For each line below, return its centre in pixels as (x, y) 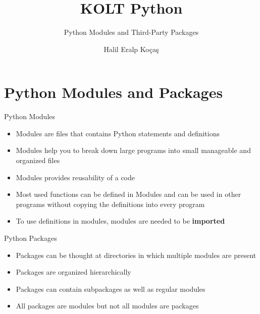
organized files (38, 160)
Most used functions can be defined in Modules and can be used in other (128, 194)
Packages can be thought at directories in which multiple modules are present (136, 255)
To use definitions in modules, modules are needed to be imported (120, 221)
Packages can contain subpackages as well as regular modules (111, 289)
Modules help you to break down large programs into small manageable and (133, 150)
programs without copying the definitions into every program (110, 204)
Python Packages (31, 238)
